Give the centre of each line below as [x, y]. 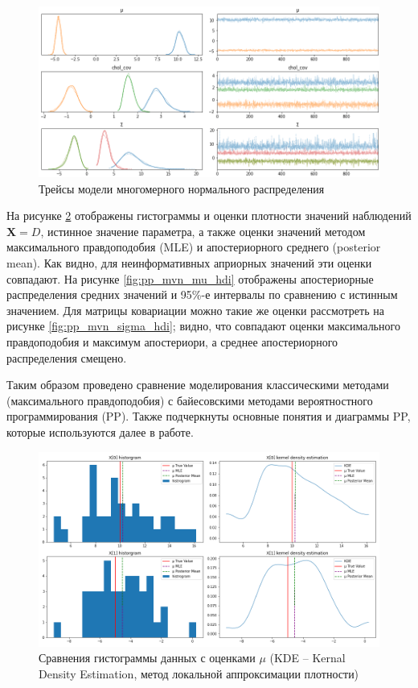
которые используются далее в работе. [100, 431]
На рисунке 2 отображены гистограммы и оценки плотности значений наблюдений [209, 216]
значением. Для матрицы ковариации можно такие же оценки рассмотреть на [195, 310]
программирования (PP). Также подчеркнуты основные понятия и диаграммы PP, [209, 416]
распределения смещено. [67, 357]
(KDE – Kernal [307, 658]
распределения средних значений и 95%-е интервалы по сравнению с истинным [202, 294]
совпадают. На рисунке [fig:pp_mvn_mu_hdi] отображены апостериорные [190, 278]
